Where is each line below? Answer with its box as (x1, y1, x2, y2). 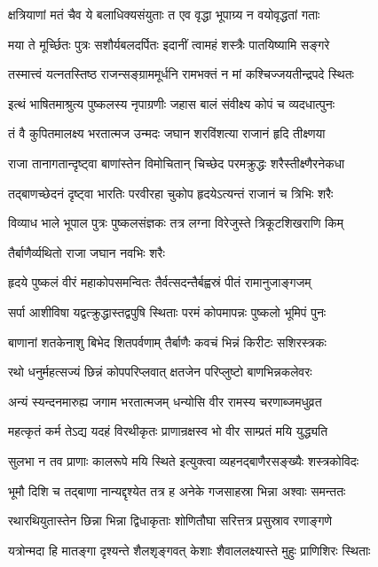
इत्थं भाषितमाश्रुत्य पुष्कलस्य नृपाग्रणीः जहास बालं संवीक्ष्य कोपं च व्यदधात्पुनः (8, 94, 335, 113)
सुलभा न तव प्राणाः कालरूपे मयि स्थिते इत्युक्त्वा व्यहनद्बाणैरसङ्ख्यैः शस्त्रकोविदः (8, 451, 359, 470)
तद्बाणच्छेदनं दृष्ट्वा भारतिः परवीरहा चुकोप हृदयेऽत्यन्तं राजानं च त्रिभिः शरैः (8, 183, 334, 202)
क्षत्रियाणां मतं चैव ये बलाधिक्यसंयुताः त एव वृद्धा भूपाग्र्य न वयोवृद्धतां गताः (8, 5, 320, 23)
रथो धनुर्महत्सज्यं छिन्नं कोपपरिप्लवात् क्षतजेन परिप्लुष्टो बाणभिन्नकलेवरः (8, 362, 312, 381)
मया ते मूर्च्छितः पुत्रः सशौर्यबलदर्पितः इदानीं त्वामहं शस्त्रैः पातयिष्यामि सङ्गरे (8, 35, 330, 53)
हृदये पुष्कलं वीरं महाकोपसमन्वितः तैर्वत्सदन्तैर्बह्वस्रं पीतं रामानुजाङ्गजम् (8, 273, 311, 291)
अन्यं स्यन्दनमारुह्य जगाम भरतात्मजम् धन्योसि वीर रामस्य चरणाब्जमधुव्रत (8, 392, 322, 410)
